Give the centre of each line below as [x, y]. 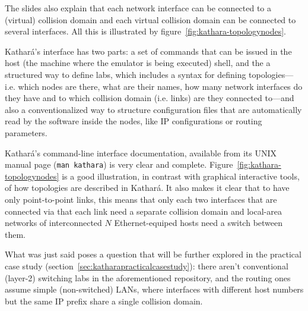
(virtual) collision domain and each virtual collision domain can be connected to [150, 19]
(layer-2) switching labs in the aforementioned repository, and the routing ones [148, 277]
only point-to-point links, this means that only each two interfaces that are [141, 199]
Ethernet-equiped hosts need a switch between [199, 223]
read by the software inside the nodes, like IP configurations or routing [134, 121]
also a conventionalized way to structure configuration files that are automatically [153, 109]
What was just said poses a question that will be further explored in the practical [153, 254]
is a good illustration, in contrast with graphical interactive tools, [181, 176]
